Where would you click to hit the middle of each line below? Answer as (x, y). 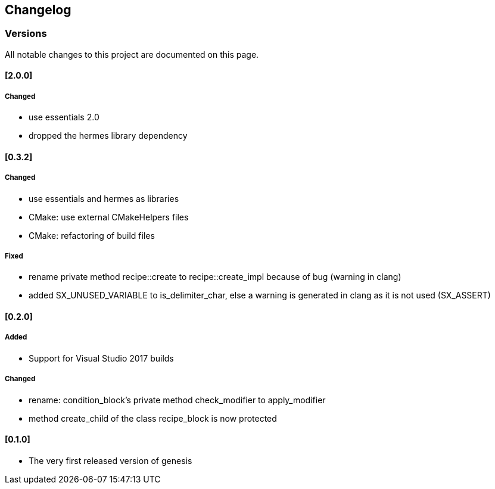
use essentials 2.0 (64, 117)
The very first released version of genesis (110, 460)
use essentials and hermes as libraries (104, 198)
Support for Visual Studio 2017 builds (101, 358)
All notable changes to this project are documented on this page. (132, 54)
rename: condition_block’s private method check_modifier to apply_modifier (177, 400)
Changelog (38, 10)
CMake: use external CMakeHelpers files (109, 217)
